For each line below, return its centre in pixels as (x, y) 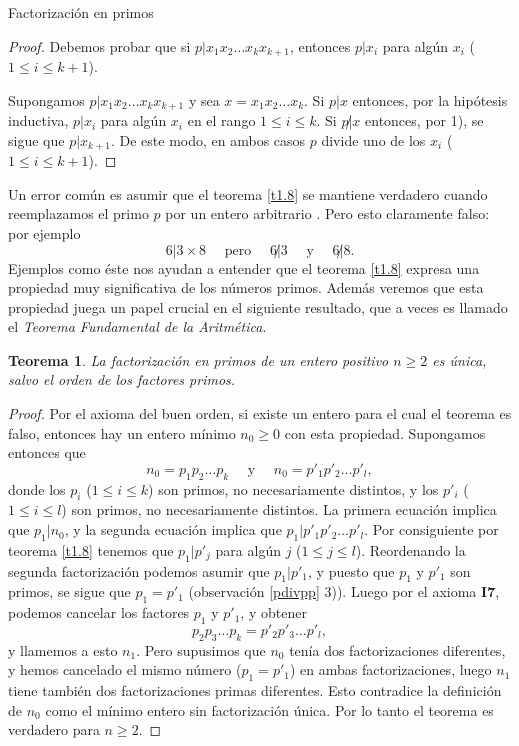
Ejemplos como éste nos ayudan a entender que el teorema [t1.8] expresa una (244, 267)
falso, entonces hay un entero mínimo (122, 432)
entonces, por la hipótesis (430, 99)
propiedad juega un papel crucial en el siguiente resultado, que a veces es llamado (258, 306)
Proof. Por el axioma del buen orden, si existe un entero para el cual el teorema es (260, 413)
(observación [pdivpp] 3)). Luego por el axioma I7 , (344, 591)
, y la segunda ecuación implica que (173, 529)
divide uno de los (373, 139)
